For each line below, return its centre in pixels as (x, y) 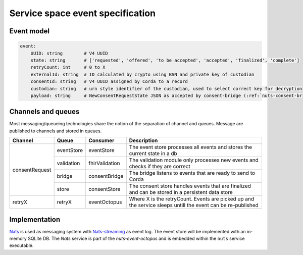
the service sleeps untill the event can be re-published (194, 206)
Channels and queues (44, 112)
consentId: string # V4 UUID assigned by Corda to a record (109, 82)
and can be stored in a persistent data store (181, 192)
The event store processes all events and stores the (191, 147)
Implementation (35, 219)
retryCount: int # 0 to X (68, 67)
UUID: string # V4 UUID (69, 53)
